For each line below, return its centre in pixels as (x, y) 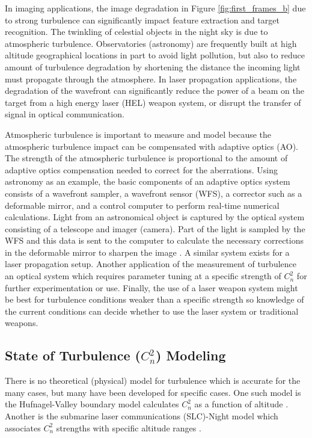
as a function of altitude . (241, 404)
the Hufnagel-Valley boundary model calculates (92, 404)
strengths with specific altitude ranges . (129, 427)
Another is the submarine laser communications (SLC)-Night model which (142, 416)
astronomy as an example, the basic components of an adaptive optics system (148, 181)
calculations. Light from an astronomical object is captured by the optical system (155, 217)
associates (23, 427)
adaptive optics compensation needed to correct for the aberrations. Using (141, 169)
